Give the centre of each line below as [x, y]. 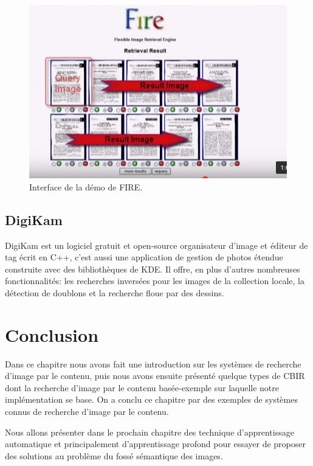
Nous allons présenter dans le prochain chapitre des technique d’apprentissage [150, 432]
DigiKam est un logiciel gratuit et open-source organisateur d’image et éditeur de [156, 245]
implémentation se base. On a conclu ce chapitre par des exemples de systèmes [151, 399]
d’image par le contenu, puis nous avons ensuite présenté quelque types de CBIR [155, 376]
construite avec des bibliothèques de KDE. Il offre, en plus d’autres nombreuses [153, 269]
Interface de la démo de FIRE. [86, 186]
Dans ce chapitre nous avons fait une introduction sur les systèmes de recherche [153, 363]
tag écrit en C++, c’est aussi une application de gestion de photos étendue [144, 257]
